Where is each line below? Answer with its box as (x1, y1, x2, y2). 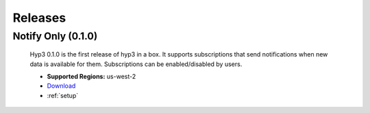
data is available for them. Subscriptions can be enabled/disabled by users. (29, 60, 243, 68)
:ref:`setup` (47, 91, 79, 99)
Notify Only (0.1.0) (12, 30, 98, 42)
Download (47, 82, 76, 90)
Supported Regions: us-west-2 (47, 72, 136, 80)
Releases (12, 10, 66, 25)
